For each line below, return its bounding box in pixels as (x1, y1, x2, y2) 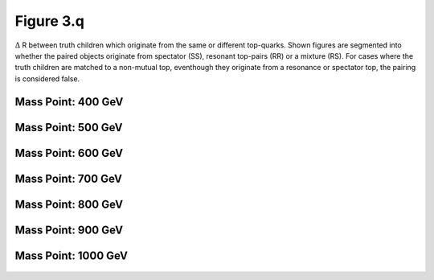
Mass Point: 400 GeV (14, 95, 124, 109)
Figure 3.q (14, 12, 84, 30)
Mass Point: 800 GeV (14, 197, 124, 211)
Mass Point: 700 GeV (14, 171, 122, 185)
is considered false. (14, 73, 80, 84)
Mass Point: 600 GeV (14, 146, 124, 160)
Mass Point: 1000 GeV (14, 249, 129, 262)
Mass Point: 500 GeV (14, 121, 124, 134)
